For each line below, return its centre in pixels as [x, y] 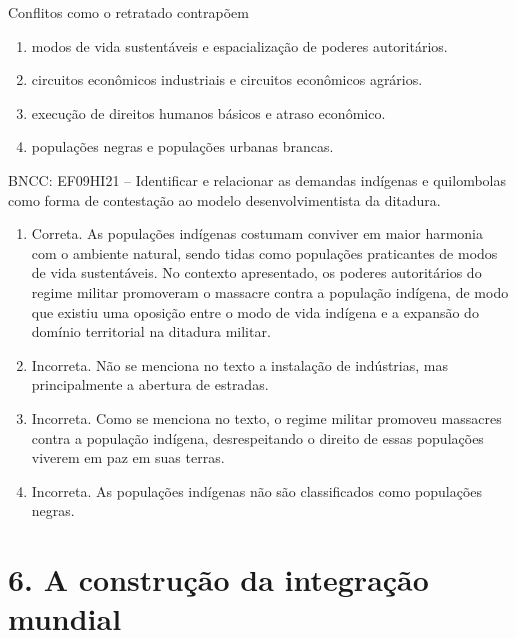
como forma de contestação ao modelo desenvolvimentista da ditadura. [224, 199]
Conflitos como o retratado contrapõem [128, 12]
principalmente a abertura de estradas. [150, 384]
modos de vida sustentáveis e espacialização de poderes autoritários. [239, 45]
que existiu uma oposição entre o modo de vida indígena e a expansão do [255, 311]
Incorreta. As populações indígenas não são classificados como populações [257, 490]
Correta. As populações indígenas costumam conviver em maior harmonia [257, 233]
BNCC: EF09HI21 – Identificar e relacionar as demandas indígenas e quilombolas [257, 179]
